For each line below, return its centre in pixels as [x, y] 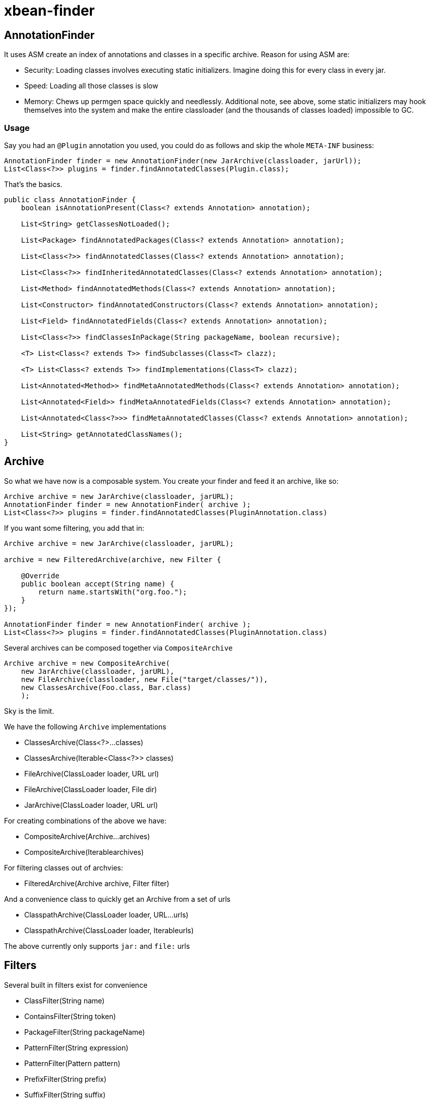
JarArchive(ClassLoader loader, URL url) [91, 805]
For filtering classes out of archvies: [64, 867]
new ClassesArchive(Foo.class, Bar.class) [106, 687]
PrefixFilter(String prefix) [65, 1079]
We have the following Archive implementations [85, 726]
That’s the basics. [33, 184]
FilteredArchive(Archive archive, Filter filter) [97, 883]
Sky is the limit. [29, 711]
